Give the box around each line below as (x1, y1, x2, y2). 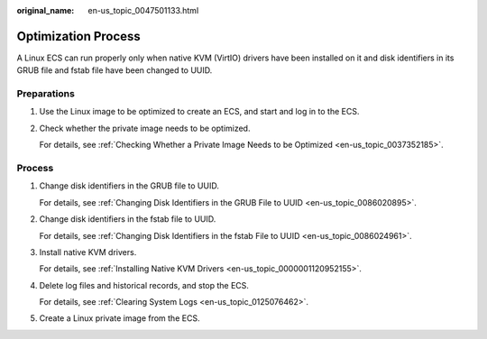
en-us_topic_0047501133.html (87, 5, 199, 15)
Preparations (16, 87, 76, 100)
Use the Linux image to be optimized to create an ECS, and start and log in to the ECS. (39, 106, 360, 117)
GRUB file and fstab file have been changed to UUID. (16, 65, 213, 76)
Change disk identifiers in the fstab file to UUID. (39, 214, 216, 224)
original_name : (16, 5, 75, 15)
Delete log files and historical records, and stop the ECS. (39, 279, 250, 290)
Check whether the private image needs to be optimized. (39, 123, 251, 133)
